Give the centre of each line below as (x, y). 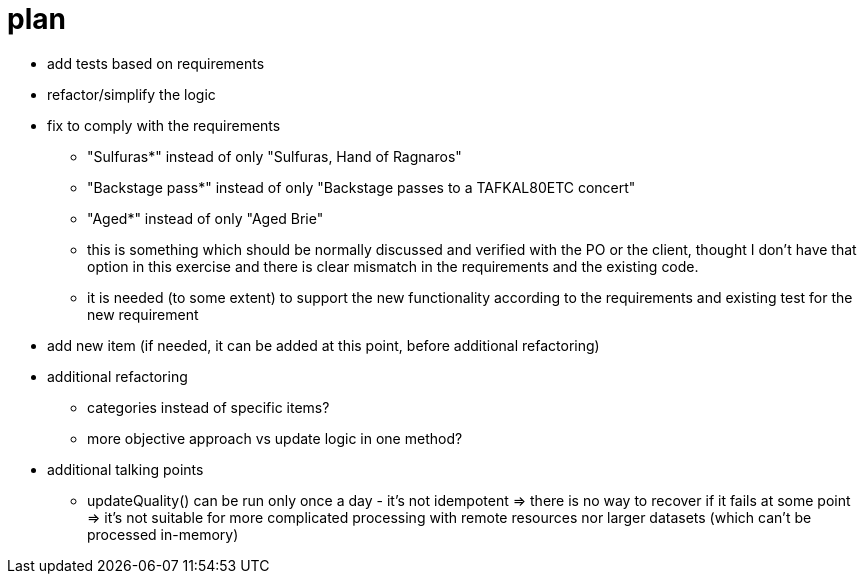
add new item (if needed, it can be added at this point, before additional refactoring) (323, 345)
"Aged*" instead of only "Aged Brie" (205, 218)
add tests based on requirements (156, 63)
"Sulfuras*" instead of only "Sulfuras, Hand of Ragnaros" (274, 156)
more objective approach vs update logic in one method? (275, 438)
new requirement (143, 314)
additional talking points (125, 469)
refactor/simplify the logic (131, 94)
